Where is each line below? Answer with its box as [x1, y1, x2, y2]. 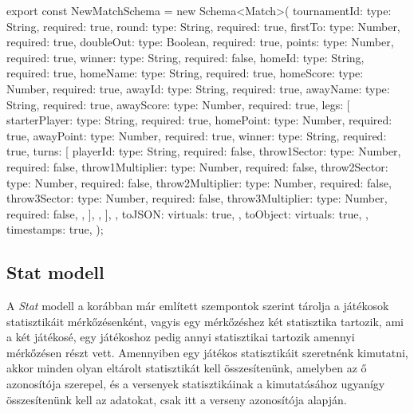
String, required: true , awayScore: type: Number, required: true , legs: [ [6, 96, 350, 112]
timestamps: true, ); [6, 221, 104, 238]
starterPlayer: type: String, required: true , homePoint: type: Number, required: [6, 112, 392, 128]
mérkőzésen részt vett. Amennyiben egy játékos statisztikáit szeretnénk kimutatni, [6, 344, 408, 360]
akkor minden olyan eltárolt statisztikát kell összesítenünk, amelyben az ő [6, 360, 367, 376]
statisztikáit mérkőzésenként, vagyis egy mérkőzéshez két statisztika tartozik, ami [6, 313, 404, 329]
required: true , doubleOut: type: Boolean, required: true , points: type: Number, [6, 33, 394, 50]
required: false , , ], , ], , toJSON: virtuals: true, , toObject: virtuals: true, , [6, 205, 369, 222]
